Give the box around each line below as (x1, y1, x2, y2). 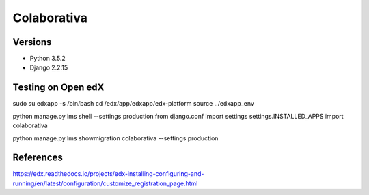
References (12, 152, 63, 164)
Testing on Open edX (12, 82, 105, 93)
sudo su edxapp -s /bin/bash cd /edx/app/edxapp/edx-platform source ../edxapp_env (12, 100, 254, 108)
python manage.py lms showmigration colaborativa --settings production (12, 134, 219, 142)
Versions (12, 36, 52, 48)
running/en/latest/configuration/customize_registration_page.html (12, 179, 198, 187)
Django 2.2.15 (29, 63, 68, 72)
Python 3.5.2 (29, 55, 66, 63)
